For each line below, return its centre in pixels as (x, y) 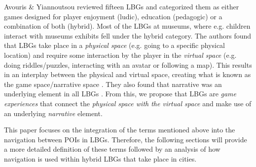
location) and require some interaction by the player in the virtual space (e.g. (120, 55)
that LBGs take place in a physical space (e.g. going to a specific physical (115, 45)
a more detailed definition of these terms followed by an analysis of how (112, 149)
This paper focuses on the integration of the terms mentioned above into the (120, 130)
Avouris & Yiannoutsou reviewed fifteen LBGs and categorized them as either (122, 6)
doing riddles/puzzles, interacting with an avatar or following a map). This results (128, 64)
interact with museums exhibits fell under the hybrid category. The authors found (128, 35)
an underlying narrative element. (53, 113)
